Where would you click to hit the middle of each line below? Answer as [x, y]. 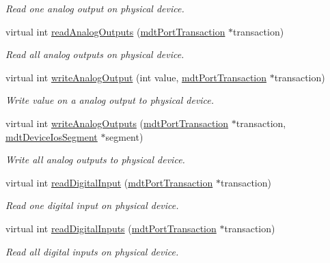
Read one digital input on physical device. [92, 205]
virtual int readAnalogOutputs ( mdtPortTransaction [115, 31]
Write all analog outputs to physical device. [95, 160]
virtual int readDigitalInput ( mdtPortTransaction [109, 182]
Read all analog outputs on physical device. [95, 54]
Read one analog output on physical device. [95, 8]
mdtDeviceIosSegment [52, 136]
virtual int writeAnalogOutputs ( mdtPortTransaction [117, 123]
